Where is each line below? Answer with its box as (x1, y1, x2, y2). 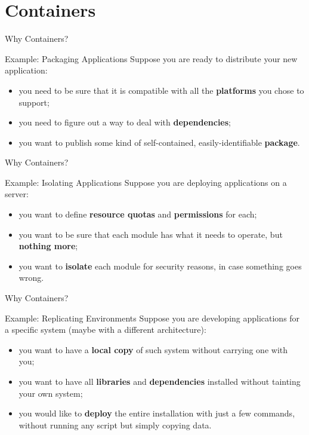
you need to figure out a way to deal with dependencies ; (18, 116, 231, 128)
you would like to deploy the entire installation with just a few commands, (18, 407, 295, 419)
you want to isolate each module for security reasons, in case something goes (18, 259, 302, 272)
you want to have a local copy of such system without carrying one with (18, 343, 288, 356)
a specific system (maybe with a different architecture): (5, 323, 206, 336)
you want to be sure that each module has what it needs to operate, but (18, 228, 283, 240)
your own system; (18, 387, 83, 399)
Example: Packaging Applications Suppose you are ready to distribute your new (5, 52, 298, 65)
